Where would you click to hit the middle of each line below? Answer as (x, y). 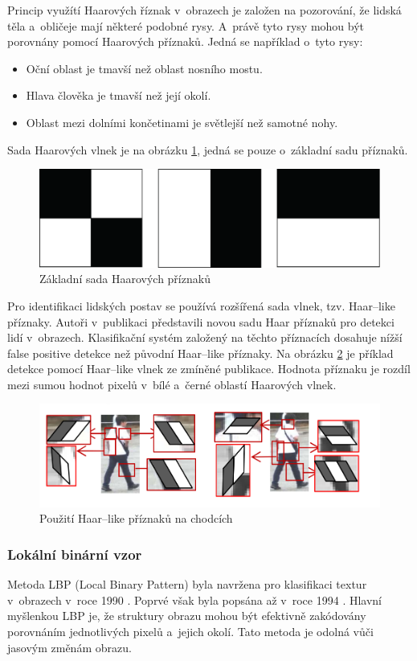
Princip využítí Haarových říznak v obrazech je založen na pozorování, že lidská (204, 10)
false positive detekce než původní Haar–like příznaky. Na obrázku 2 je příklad (200, 353)
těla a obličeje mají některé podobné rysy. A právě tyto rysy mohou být (186, 25)
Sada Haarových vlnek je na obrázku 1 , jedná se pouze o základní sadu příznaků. (208, 149)
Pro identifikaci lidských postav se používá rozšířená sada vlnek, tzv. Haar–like (201, 305)
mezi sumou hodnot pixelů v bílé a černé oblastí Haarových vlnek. (172, 384)
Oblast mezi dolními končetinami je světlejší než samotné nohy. (182, 122)
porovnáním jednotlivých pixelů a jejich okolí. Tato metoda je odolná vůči (190, 631)
